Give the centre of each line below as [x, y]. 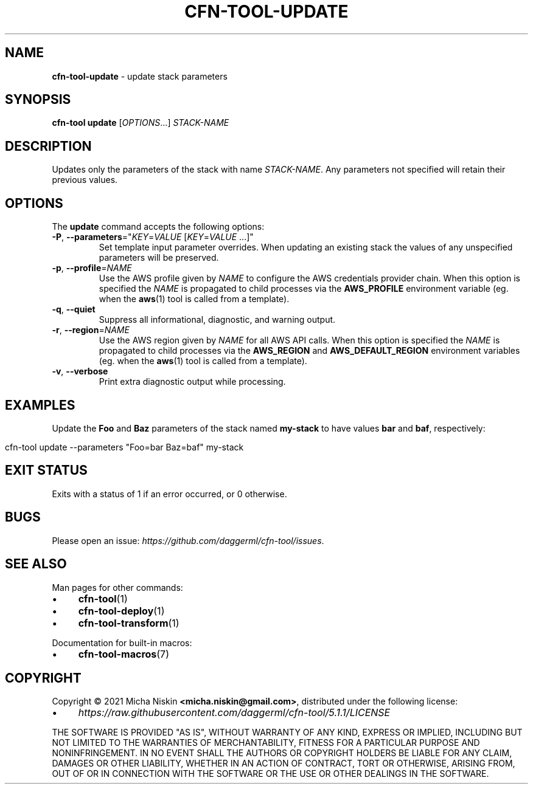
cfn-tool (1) [103, 598]
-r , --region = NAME [91, 330]
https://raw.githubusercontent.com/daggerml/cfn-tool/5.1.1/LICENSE [234, 713]
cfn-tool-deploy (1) [121, 611]
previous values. [85, 180]
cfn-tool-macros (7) [124, 654]
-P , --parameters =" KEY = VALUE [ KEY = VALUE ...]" [153, 237]
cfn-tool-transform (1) [129, 623]
